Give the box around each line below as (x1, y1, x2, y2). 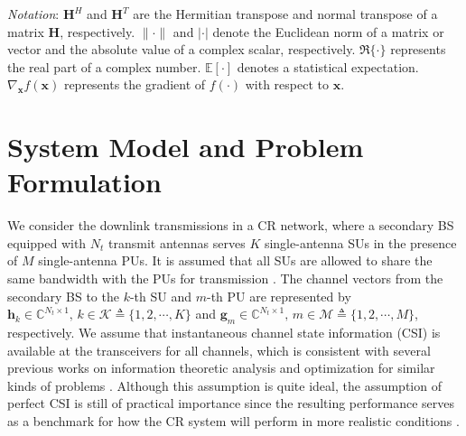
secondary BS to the (7, 286, 119, 305)
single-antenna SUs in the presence (264, 233, 457, 252)
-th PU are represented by (206, 286, 351, 305)
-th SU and (129, 286, 192, 305)
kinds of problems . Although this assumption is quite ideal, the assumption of (7, 376, 442, 394)
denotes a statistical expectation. (237, 57, 419, 76)
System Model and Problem (7, 128, 364, 165)
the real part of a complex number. (7, 57, 201, 76)
